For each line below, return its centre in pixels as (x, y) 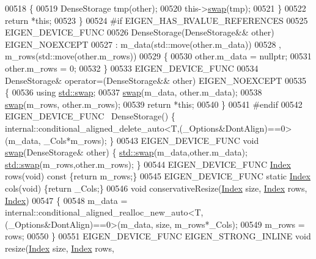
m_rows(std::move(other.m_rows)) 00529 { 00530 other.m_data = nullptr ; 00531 (158, 56)
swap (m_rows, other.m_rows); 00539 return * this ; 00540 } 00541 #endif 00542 (154, 104)
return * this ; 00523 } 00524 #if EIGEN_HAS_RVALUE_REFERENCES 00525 (156, 20)
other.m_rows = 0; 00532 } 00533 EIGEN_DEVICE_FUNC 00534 (132, 68)
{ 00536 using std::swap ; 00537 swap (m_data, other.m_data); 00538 (134, 92)
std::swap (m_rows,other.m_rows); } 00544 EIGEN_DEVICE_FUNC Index (148, 164)
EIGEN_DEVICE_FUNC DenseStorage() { (90, 116)
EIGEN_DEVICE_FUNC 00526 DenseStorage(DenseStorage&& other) (140, 32)
